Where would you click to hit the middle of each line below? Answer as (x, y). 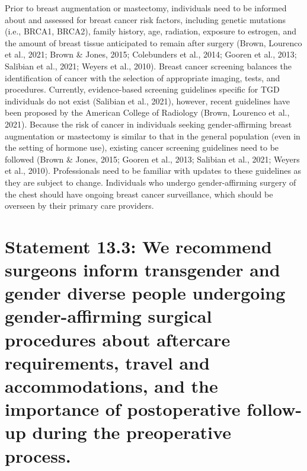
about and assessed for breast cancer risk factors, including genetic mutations (145, 19)
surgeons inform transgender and (143, 270)
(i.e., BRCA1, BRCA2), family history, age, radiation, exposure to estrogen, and (151, 31)
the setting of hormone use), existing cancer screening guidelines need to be (142, 147)
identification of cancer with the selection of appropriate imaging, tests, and (143, 77)
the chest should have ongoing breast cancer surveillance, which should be (139, 194)
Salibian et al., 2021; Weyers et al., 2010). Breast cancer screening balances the (148, 66)
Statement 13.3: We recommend (138, 246)
